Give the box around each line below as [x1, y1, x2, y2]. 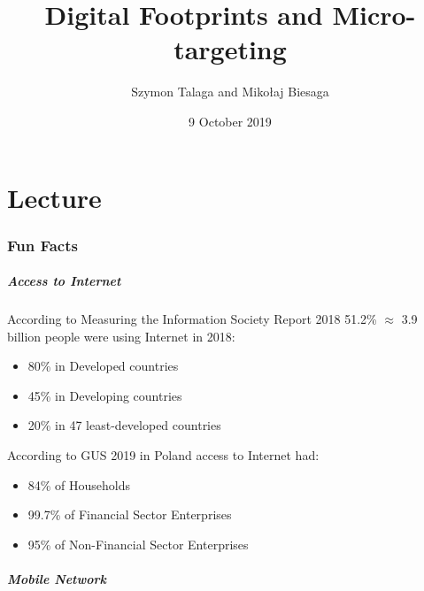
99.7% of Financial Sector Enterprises [27, 505, 232, 524]
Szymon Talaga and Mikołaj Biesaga [131, 82, 329, 101]
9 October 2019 [189, 111, 272, 130]
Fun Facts [7, 234, 78, 256]
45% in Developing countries [27, 386, 182, 404]
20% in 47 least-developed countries [27, 416, 221, 434]
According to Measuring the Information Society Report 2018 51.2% [7, 310, 377, 328]
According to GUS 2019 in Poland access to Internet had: [7, 446, 320, 464]
